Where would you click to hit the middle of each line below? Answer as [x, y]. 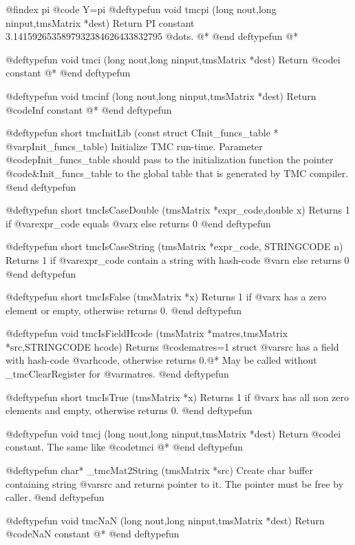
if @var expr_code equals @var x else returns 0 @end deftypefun [138, 223]
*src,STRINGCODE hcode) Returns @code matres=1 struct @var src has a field [172, 346]
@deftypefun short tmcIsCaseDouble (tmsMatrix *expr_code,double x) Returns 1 [178, 210]
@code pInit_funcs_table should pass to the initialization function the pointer [170, 160]
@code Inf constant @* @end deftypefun [89, 109]
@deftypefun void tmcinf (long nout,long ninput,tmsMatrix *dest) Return [161, 95]
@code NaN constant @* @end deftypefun [93, 534]
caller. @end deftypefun [55, 497]
